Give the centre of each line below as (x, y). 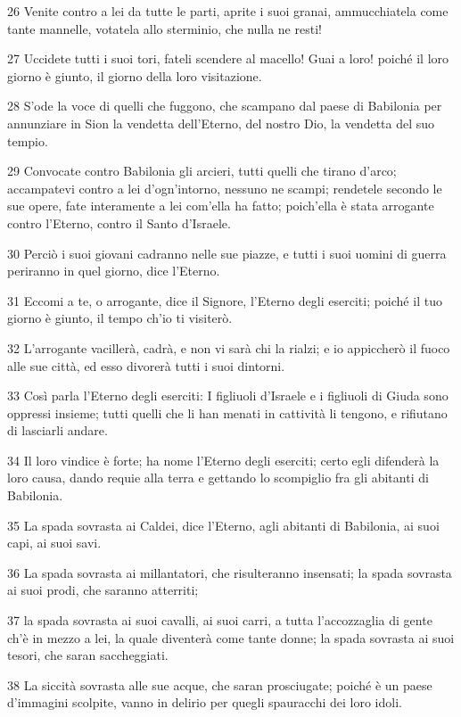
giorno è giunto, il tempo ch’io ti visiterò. (120, 318)
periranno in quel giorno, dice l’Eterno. (114, 271)
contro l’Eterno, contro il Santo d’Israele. (119, 223)
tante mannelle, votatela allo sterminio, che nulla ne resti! (165, 28)
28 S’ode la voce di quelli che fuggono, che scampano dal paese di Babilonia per (225, 106)
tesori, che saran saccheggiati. (88, 655)
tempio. (28, 140)
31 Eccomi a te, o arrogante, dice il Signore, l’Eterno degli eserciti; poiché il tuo (225, 300)
